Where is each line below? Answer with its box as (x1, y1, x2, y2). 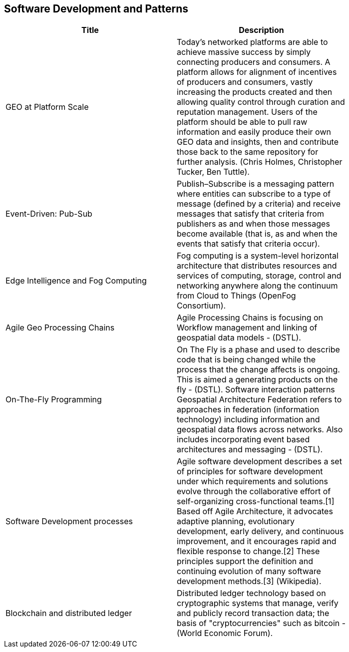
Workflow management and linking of (177, 323, 318, 333)
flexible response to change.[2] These (177, 546, 320, 557)
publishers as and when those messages (177, 219, 330, 229)
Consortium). (177, 301, 226, 311)
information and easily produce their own (177, 127, 331, 137)
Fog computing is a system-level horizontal (177, 251, 339, 261)
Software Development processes (5, 516, 133, 527)
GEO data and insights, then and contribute (177, 137, 339, 147)
